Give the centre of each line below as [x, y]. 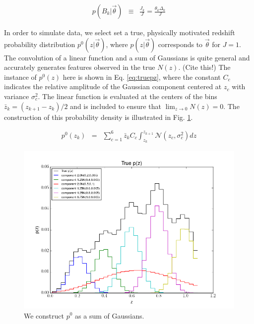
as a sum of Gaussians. [110, 315]
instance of [20, 77]
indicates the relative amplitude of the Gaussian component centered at [113, 86]
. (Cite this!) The [204, 67]
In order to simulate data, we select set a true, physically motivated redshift [120, 32]
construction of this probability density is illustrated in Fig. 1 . [98, 117]
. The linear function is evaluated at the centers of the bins [127, 96]
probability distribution [40, 44]
